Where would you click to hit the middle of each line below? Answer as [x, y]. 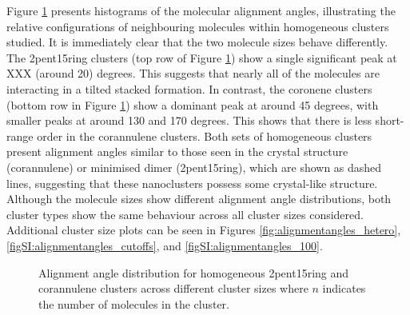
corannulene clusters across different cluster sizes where [173, 288]
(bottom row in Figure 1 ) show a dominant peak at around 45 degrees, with [193, 104]
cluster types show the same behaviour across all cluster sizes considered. [185, 214]
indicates [344, 288]
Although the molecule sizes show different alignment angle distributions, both [199, 199]
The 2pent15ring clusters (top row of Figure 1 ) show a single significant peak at [202, 57]
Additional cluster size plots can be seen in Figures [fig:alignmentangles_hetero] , [204, 230]
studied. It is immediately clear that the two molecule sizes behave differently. [197, 42]
